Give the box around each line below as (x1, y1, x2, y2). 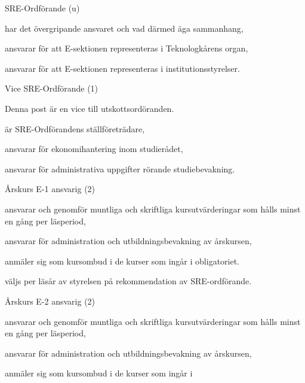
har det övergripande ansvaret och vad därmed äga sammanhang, (5, 22, 244, 34)
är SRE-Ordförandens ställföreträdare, (5, 122, 145, 135)
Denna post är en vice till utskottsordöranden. (5, 102, 174, 114)
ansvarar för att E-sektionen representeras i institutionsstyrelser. (5, 62, 240, 74)
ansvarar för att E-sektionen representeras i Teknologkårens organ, (5, 42, 248, 54)
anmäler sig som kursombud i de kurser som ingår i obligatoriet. (5, 254, 240, 267)
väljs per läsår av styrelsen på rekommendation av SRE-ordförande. (5, 275, 252, 287)
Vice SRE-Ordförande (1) (5, 82, 98, 95)
